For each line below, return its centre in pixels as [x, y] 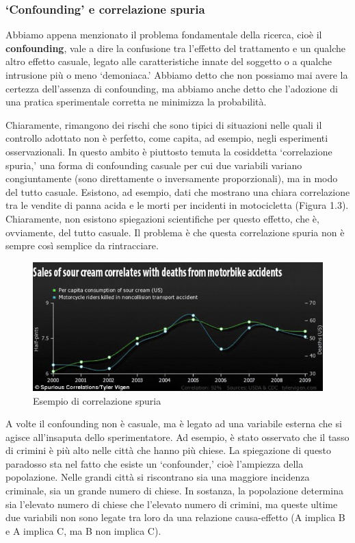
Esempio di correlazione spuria [97, 400]
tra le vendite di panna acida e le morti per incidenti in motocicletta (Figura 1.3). [177, 205]
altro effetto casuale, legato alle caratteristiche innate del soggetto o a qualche [169, 61]
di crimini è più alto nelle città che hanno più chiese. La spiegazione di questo [169, 450]
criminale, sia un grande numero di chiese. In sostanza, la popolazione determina [174, 491]
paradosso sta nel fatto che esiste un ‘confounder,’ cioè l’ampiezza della [155, 463]
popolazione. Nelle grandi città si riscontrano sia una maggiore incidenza [158, 477]
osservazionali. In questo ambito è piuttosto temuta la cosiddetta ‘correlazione [169, 151]
